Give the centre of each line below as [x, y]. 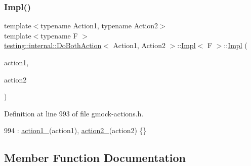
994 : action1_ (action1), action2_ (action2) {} [75, 130]
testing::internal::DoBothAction [53, 45]
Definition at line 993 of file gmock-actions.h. [74, 113]
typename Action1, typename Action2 [99, 26]
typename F [59, 35]
